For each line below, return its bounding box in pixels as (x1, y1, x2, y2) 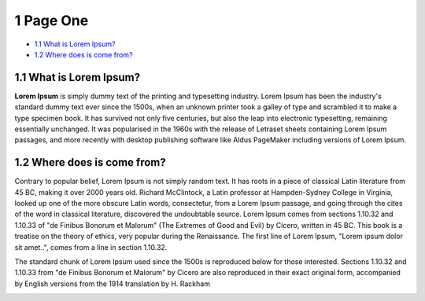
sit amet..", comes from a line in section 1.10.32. (14, 242, 168, 251)
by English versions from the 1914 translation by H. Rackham (14, 279, 210, 288)
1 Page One (14, 12, 89, 29)
